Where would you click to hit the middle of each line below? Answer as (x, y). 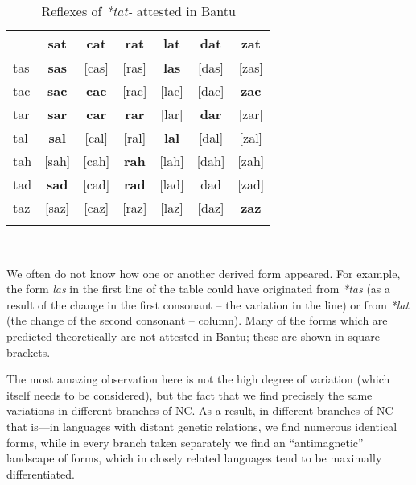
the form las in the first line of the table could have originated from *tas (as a (199, 289)
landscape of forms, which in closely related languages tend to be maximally (194, 458)
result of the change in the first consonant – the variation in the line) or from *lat (208, 304)
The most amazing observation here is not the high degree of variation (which (198, 379)
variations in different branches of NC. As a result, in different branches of (190, 410)
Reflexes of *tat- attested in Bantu (138, 11)
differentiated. (41, 473)
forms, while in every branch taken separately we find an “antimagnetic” (185, 442)
